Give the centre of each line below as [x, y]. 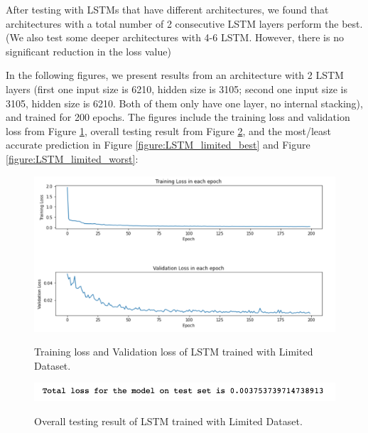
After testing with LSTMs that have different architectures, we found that [167, 9]
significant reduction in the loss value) [88, 51]
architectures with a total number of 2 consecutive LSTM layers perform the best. [184, 23]
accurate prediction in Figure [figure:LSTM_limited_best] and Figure [158, 145]
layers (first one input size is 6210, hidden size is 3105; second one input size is [177, 89]
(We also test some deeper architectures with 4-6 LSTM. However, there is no [175, 37]
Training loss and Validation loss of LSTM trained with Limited [174, 352]
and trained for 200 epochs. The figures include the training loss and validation [178, 117]
